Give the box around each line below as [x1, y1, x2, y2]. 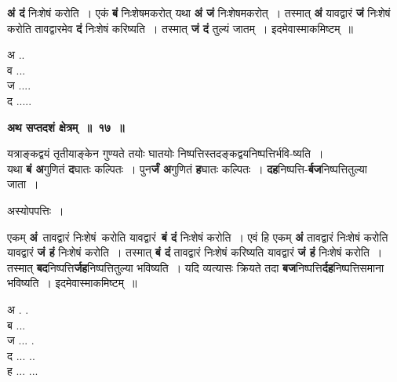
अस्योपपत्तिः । [7, 202, 64, 218]
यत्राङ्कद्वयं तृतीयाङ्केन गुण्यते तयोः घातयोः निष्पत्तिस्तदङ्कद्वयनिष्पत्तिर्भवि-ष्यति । [7, 145, 324, 162]
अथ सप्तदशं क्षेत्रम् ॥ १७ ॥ [7, 118, 125, 135]
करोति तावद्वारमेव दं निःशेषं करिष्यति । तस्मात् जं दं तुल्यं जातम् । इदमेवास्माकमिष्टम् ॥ [7, 20, 354, 36]
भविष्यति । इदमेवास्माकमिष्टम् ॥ [7, 275, 137, 291]
